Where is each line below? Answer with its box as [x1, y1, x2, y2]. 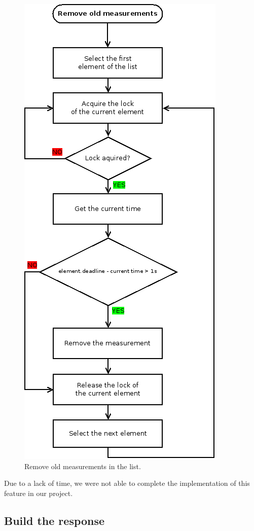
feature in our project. [4, 487, 73, 498]
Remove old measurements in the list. [24, 461, 141, 471]
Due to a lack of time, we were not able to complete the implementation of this [4, 478, 250, 488]
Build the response [4, 512, 105, 528]
